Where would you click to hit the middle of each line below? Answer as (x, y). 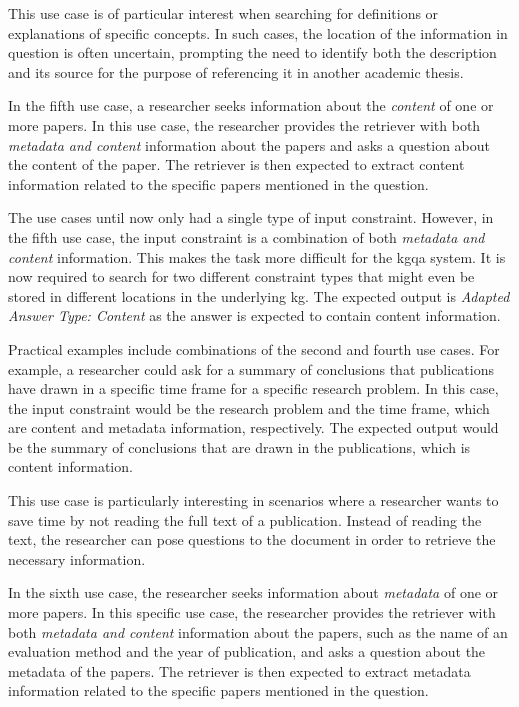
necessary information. (77, 558)
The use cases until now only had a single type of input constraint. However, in (251, 217)
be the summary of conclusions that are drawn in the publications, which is (239, 446)
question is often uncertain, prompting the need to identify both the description (252, 52)
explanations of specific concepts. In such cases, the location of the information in (258, 32)
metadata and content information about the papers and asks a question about (249, 144)
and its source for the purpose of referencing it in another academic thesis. (236, 71)
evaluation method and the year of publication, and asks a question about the (247, 651)
